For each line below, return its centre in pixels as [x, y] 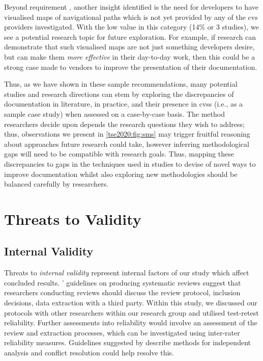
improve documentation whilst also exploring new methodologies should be [121, 174]
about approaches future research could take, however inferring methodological [127, 144]
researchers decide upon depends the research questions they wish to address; [125, 124]
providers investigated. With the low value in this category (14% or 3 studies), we [131, 27]
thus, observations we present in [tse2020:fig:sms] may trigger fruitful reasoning [127, 134]
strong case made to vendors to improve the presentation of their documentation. [131, 67]
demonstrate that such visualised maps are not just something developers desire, [129, 47]
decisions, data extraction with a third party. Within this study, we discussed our [131, 303]
